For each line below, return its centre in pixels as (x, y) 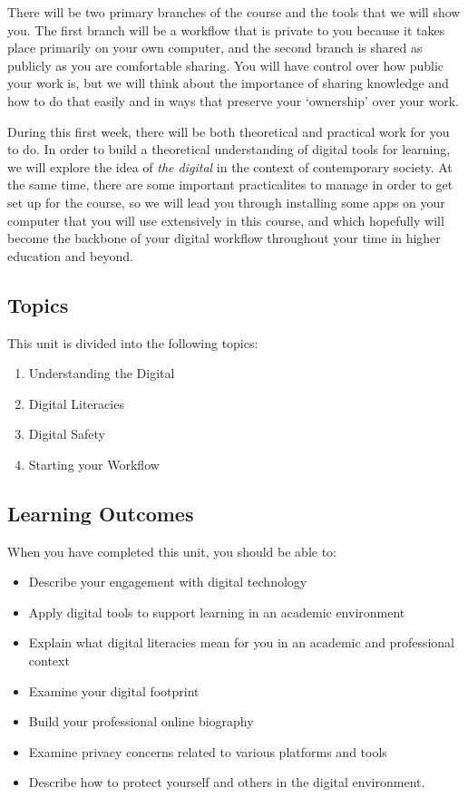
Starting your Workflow (94, 464)
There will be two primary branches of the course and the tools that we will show (234, 12)
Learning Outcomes (101, 513)
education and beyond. (70, 255)
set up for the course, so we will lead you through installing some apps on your (226, 202)
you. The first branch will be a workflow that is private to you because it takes (226, 29)
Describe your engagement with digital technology (168, 582)
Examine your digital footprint (114, 690)
